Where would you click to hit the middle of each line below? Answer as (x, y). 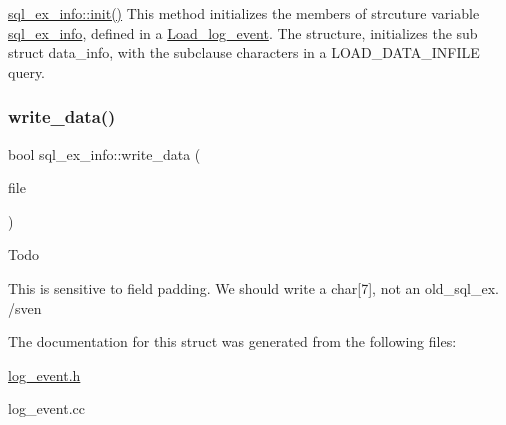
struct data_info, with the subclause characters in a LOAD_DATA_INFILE (244, 52)
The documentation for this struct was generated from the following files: (232, 341)
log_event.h (44, 374)
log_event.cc (46, 408)
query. (27, 71)
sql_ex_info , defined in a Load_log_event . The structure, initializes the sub (243, 32)
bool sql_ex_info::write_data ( (104, 153)
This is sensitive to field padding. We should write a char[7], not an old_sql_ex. (253, 287)
